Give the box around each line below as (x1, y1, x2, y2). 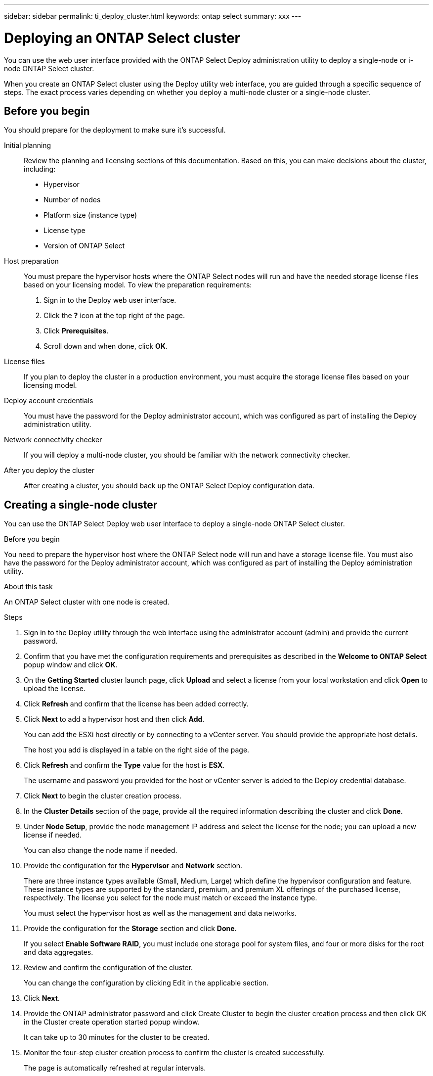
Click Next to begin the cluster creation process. (24, 792, 182, 800)
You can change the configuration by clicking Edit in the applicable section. (24, 979, 269, 987)
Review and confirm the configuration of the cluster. (24, 963, 193, 972)
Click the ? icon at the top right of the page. (43, 311, 185, 320)
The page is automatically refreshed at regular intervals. (24, 1064, 206, 1073)
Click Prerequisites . (43, 327, 109, 335)
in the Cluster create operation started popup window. (24, 1018, 200, 1027)
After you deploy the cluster (4, 466, 94, 475)
